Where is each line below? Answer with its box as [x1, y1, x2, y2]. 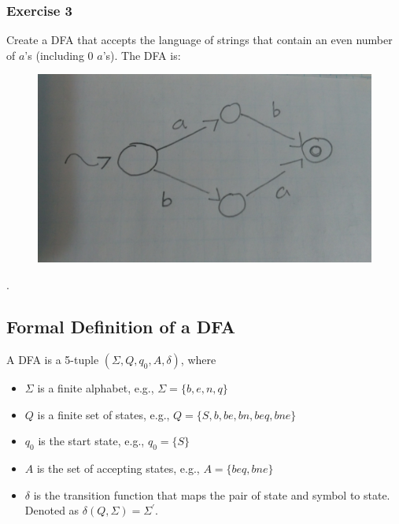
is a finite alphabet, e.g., [37, 380, 154, 396]
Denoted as [24, 502, 79, 518]
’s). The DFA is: [102, 46, 181, 63]
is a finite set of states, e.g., [37, 406, 170, 422]
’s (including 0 [24, 46, 94, 63]
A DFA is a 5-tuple [6, 351, 99, 368]
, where [180, 351, 216, 368]
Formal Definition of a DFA [6, 314, 236, 339]
